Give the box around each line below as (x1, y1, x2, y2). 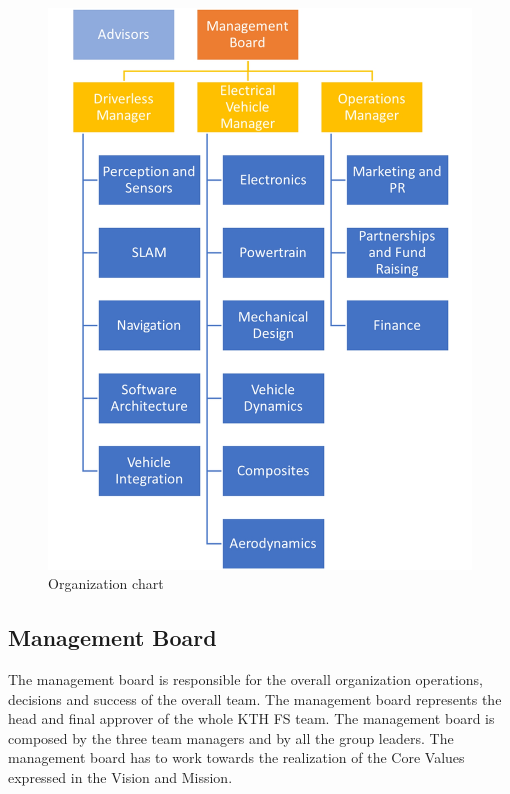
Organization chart (48, 573, 164, 594)
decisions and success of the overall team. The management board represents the (8, 688, 502, 709)
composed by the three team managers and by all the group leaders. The (8, 727, 454, 748)
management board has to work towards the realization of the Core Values (8, 747, 465, 768)
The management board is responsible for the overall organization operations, (8, 669, 484, 690)
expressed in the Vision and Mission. (8, 767, 233, 788)
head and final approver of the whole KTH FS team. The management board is (8, 708, 495, 729)
